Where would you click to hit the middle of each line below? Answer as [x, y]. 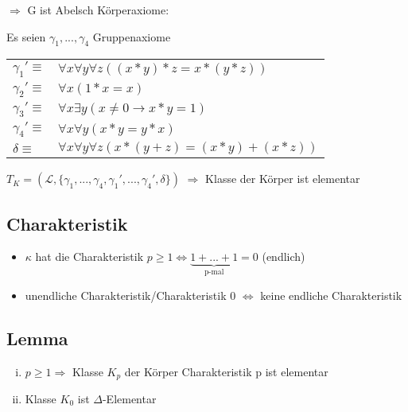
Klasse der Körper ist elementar [283, 179]
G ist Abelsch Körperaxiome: [98, 10]
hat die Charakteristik [89, 257]
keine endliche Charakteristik [331, 295]
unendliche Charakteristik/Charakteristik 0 [130, 295]
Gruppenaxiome [132, 36]
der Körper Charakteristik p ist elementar [226, 371]
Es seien [26, 36]
